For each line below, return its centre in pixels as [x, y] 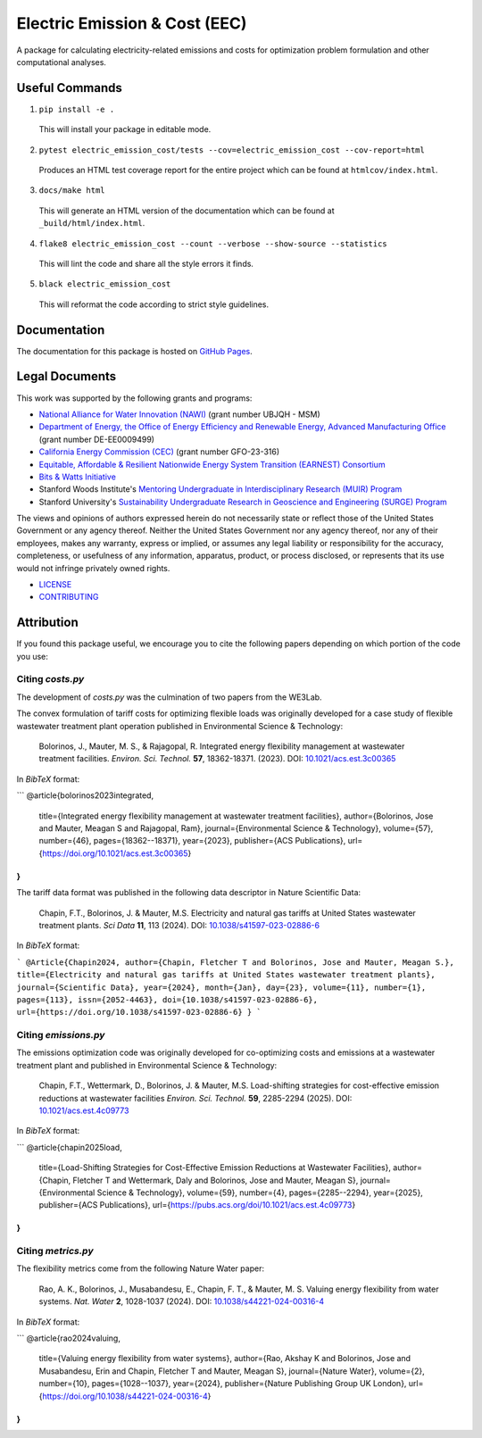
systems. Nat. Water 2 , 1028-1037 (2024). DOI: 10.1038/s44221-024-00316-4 [182, 1301]
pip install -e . [77, 109]
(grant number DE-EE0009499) [97, 439]
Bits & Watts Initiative [77, 477]
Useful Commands [69, 88]
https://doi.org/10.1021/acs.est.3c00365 [115, 853]
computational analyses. [62, 62]
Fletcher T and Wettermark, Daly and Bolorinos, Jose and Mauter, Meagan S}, [216, 1180]
